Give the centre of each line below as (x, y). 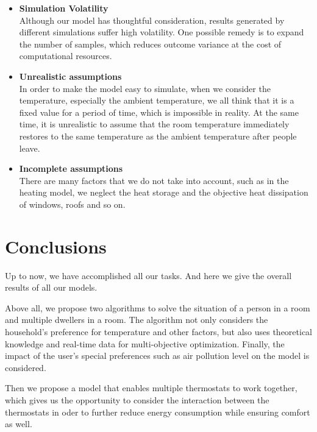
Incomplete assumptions (71, 168)
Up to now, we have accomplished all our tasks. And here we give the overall (148, 275)
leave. (30, 148)
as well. (19, 424)
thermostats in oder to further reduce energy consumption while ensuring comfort (158, 412)
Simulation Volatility (64, 8)
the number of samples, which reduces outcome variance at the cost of (150, 44)
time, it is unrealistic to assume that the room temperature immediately (154, 124)
